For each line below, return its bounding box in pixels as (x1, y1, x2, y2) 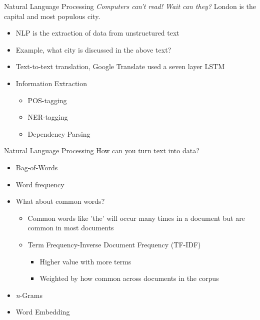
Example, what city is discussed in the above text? (15, 44, 171, 55)
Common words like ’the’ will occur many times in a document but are (27, 212, 245, 223)
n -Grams (15, 289, 42, 300)
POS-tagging (27, 95, 67, 105)
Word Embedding (15, 306, 70, 317)
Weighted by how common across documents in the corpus (39, 273, 219, 283)
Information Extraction (15, 78, 87, 88)
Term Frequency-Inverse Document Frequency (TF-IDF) (27, 239, 201, 249)
